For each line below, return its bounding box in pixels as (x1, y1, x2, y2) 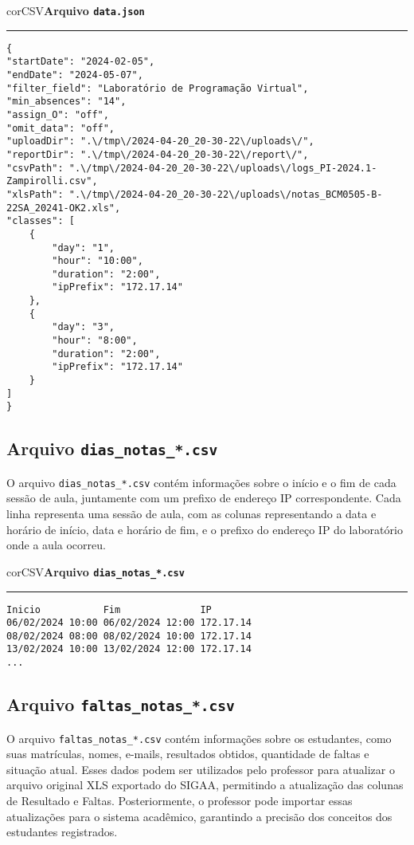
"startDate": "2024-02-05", (6, 56, 155, 68)
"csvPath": (6, 162, 64, 174)
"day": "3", (52, 321, 115, 333)
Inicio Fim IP (6, 603, 212, 615)
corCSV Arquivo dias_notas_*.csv (6, 563, 185, 580)
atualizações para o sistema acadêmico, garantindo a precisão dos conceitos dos (6, 808, 393, 824)
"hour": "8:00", (52, 335, 138, 347)
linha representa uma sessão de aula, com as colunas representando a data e (6, 505, 377, 522)
